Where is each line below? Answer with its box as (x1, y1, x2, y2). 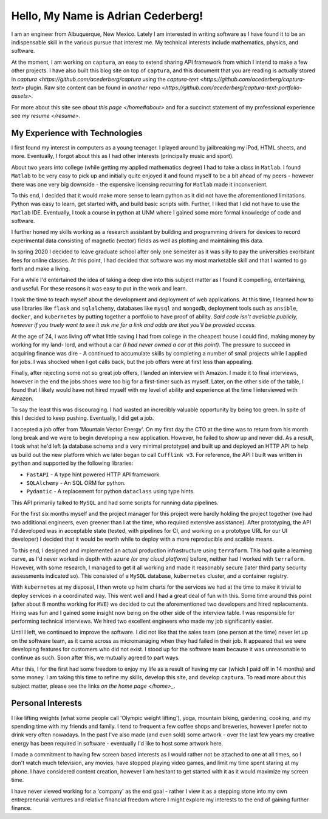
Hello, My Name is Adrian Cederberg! (11, 9, 203, 22)
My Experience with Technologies (11, 128, 143, 138)
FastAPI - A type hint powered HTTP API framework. (26, 471, 161, 478)
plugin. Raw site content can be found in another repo (25, 84, 161, 91)
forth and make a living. (11, 265, 70, 273)
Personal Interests (11, 698, 82, 708)
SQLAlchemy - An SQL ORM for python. (26, 479, 126, 487)
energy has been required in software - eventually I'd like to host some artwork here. (11, 739, 224, 747)
